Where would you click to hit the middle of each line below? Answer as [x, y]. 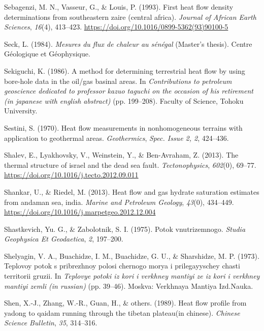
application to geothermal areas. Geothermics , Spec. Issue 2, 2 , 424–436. [117, 138]
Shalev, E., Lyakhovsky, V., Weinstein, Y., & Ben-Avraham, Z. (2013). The [121, 155]
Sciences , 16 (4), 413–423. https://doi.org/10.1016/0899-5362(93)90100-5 [116, 27]
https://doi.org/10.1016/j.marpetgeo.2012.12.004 [80, 212]
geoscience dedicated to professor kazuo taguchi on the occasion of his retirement [129, 91]
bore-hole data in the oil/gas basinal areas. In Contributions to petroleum [118, 81]
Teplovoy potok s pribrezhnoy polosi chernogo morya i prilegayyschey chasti [122, 266]
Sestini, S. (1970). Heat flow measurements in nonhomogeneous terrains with [123, 127]
